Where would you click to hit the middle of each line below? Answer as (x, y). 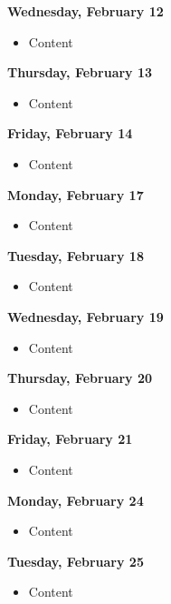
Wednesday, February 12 (85, 11)
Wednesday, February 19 (85, 316)
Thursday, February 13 (80, 72)
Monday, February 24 (76, 500)
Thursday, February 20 (80, 378)
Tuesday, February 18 (76, 255)
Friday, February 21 (70, 439)
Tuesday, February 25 (76, 561)
